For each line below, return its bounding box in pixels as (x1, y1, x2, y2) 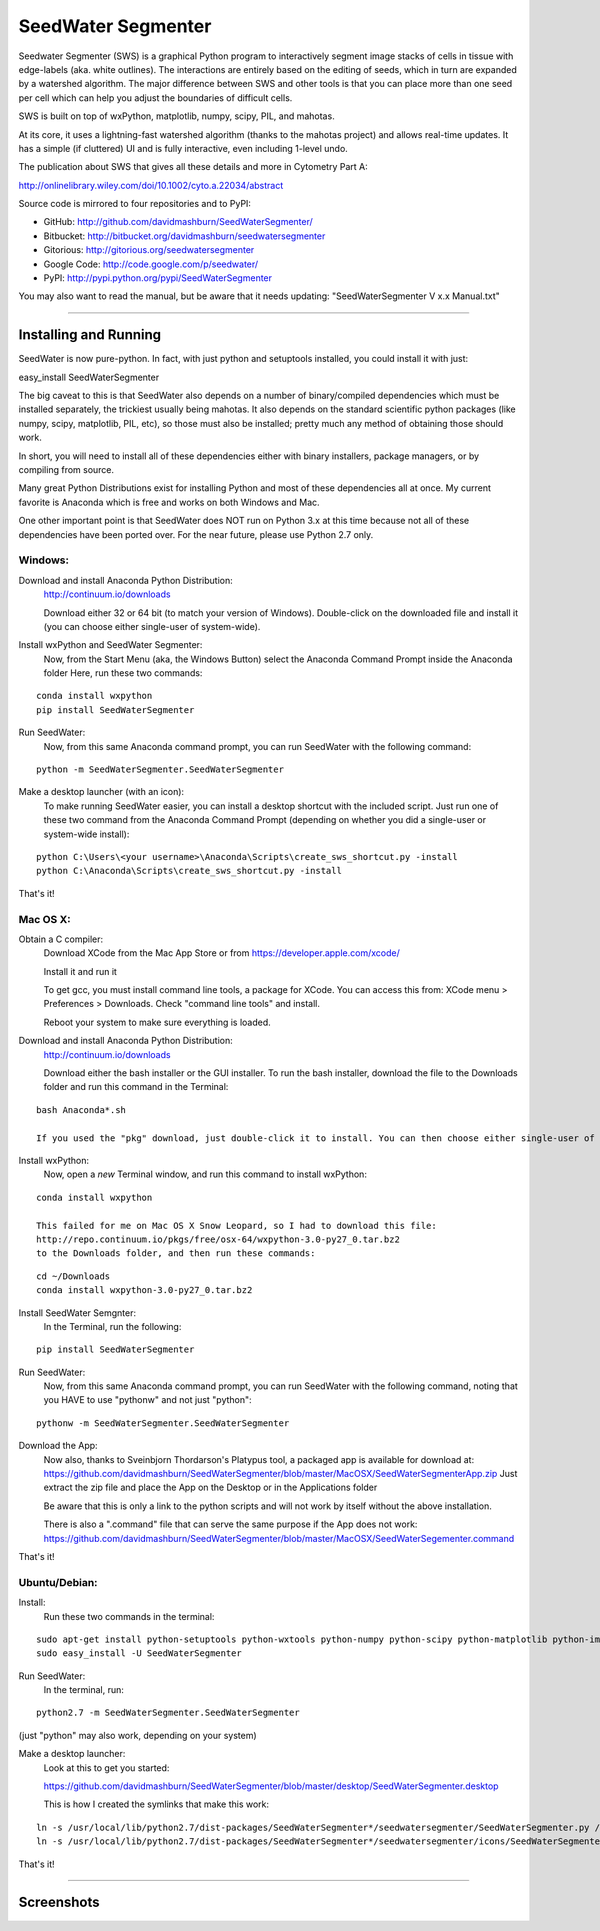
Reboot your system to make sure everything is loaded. (43, 1016, 272, 1028)
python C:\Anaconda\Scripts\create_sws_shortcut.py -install (36, 865, 342, 877)
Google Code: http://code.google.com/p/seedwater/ (43, 258, 259, 270)
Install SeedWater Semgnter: (18, 1306, 137, 1319)
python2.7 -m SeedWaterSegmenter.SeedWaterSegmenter (36, 1707, 300, 1719)
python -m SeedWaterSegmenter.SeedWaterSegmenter (36, 764, 285, 775)
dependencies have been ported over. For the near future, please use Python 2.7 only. (18, 528, 374, 540)
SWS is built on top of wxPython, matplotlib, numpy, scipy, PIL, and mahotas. (18, 110, 335, 122)
